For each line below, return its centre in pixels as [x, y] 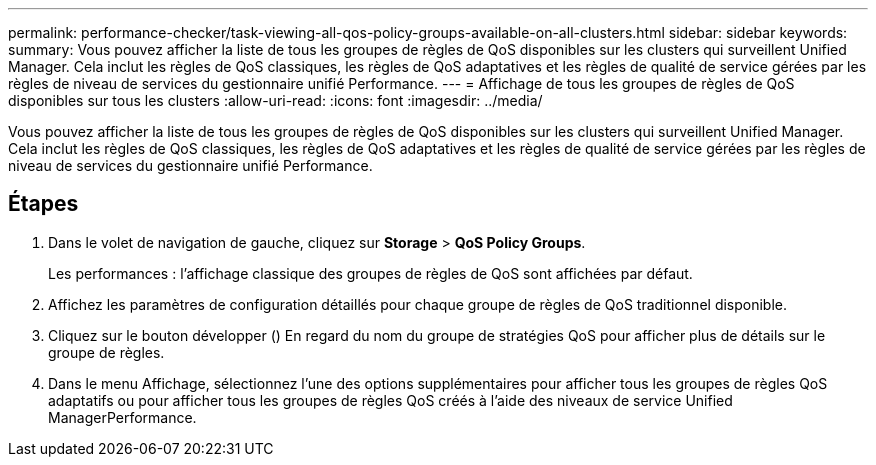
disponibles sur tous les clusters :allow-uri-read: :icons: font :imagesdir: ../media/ [275, 100]
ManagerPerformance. [122, 417]
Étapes [43, 204]
